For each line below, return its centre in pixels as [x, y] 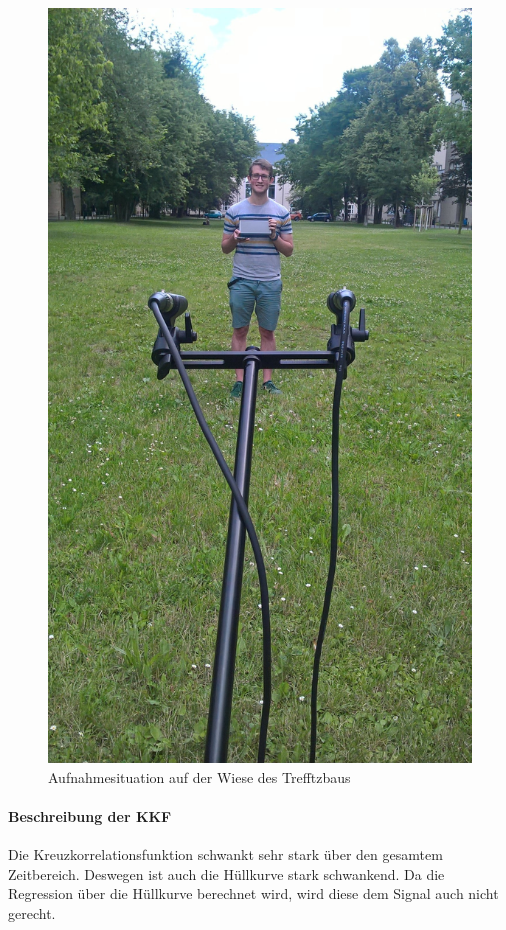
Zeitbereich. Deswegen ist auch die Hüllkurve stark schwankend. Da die [226, 873]
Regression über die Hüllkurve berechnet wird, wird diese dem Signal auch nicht [253, 893]
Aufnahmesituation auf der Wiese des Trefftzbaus [199, 776]
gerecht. [32, 912]
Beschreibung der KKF [90, 815]
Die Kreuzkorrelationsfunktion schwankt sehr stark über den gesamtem [225, 854]
